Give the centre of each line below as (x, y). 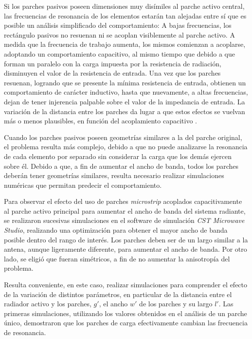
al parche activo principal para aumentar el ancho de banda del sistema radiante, (125, 210)
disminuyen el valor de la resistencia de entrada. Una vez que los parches (112, 73)
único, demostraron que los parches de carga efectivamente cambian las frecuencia (126, 323)
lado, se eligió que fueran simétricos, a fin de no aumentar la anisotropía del (117, 258)
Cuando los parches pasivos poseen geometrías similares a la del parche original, (123, 137)
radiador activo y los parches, (48, 304)
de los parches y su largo (176, 304)
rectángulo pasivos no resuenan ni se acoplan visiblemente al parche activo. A (119, 34)
